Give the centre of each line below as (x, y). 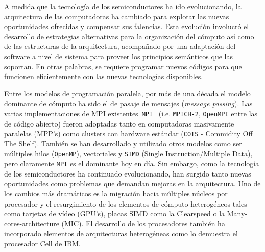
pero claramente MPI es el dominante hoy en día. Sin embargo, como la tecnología (132, 163)
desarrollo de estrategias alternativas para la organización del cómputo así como (129, 36)
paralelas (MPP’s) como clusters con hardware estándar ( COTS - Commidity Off (128, 133)
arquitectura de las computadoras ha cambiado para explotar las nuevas (117, 16)
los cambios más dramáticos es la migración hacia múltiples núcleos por (116, 193)
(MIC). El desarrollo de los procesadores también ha (143, 223)
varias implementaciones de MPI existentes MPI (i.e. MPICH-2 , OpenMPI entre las (131, 113)
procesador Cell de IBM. (42, 243)
